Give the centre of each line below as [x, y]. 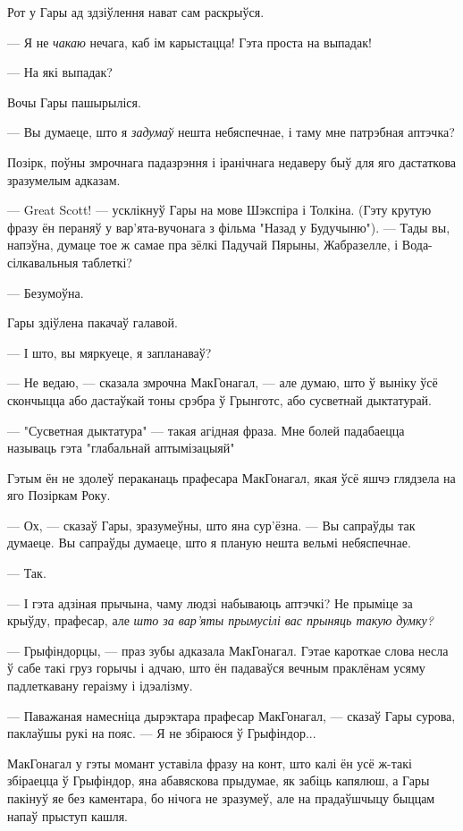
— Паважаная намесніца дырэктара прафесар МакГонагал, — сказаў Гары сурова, [231, 715]
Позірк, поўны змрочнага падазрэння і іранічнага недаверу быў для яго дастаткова [232, 161]
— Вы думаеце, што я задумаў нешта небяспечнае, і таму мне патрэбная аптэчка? [231, 132]
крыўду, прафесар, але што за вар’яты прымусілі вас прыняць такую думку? [220, 620]
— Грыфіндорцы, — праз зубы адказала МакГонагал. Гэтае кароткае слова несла [228, 650]
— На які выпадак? [60, 72]
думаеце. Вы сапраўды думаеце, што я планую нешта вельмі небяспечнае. [209, 543]
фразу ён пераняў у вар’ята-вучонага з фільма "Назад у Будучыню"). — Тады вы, [229, 227]
